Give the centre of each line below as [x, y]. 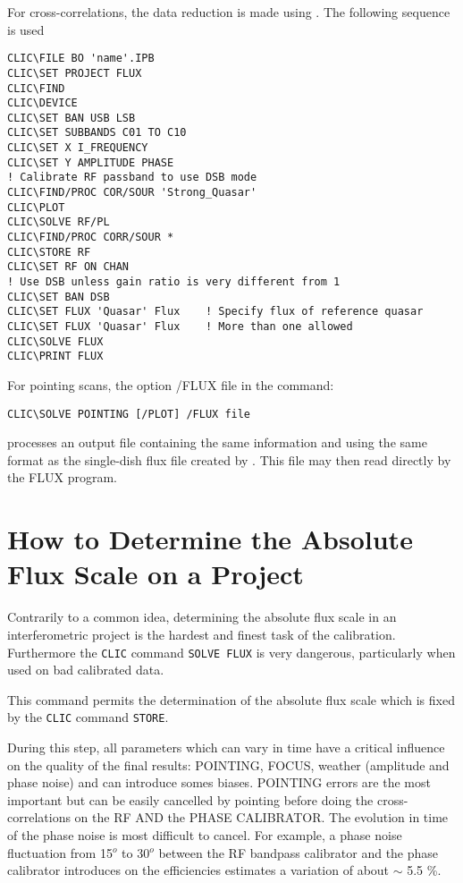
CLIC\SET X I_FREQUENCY [78, 148]
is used [26, 29]
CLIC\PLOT [36, 207]
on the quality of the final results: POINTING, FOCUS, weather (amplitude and [228, 764]
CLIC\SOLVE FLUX [55, 341]
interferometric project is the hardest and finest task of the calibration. [202, 634]
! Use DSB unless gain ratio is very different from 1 [174, 282]
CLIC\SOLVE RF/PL [59, 222]
